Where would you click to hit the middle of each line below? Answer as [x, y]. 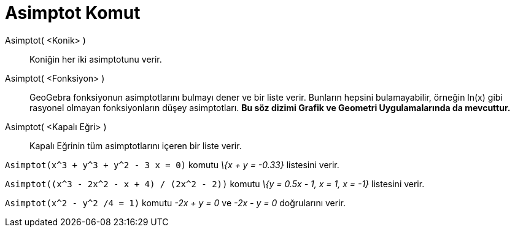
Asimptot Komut [73, 13]
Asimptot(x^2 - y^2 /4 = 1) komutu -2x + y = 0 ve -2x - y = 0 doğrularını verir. [175, 203]
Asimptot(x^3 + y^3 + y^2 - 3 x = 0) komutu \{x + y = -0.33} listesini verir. [172, 164]
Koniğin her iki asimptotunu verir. [96, 59]
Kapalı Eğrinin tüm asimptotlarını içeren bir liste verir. [136, 145]
